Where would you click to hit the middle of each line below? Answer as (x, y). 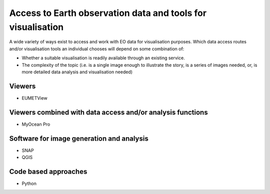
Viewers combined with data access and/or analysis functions (108, 112)
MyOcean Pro (36, 124)
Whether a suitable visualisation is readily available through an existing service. (103, 58)
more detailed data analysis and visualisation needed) (77, 72)
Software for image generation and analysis (79, 138)
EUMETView (34, 98)
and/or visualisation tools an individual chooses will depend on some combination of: (97, 49)
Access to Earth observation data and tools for (108, 13)
